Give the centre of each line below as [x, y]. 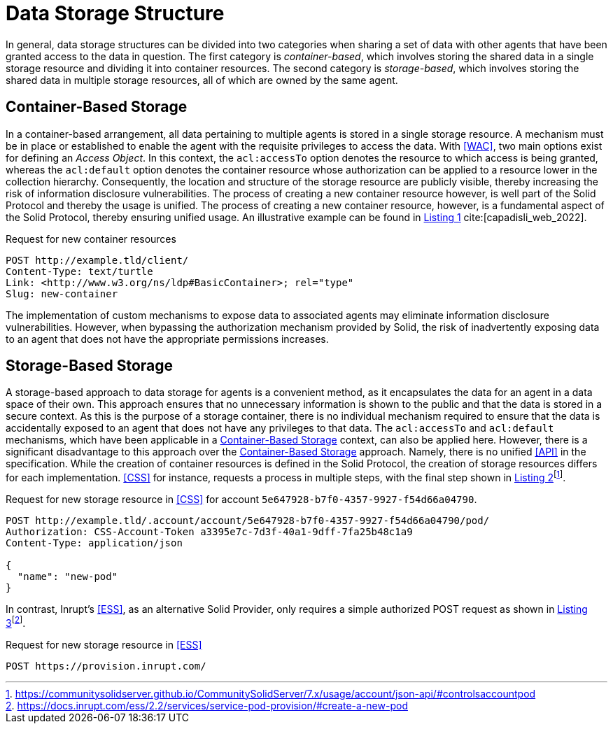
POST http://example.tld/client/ [97, 260]
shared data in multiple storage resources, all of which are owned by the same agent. [202, 80]
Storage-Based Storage [90, 366]
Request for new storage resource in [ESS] [104, 644]
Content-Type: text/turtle [79, 271]
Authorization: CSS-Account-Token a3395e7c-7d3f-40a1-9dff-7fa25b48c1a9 [209, 532]
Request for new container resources [91, 239]
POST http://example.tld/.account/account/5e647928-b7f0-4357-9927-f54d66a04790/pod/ [248, 521]
